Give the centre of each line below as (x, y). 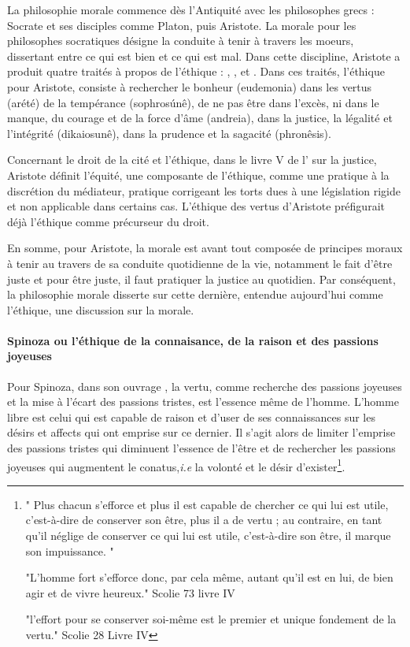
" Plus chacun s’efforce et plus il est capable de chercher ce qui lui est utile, (207, 504)
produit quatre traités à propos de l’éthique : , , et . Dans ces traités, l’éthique (196, 71)
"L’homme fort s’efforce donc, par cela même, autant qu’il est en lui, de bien (209, 577)
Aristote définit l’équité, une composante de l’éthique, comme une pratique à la (198, 175)
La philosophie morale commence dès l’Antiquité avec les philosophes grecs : (191, 9)
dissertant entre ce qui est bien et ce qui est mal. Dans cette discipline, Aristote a (204, 56)
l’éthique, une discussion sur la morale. (101, 309)
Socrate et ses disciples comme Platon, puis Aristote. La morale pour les (182, 25)
